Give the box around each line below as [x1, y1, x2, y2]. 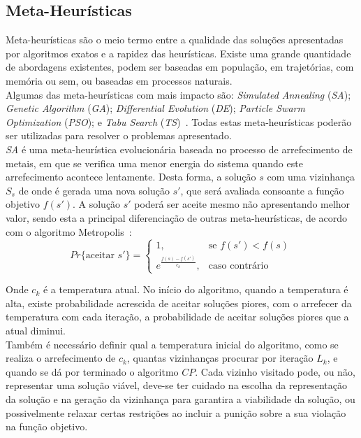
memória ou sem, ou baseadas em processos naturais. [6, 73, 233, 87]
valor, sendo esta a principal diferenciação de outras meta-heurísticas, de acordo [6, 210, 348, 225]
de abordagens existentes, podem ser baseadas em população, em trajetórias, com [6, 59, 354, 74]
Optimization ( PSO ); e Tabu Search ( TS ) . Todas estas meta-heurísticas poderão [6, 114, 352, 129]
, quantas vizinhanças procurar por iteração [126, 351, 314, 365]
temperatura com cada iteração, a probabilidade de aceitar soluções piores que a [6, 309, 349, 324]
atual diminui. [6, 323, 66, 338]
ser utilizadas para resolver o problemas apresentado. [6, 128, 232, 143]
